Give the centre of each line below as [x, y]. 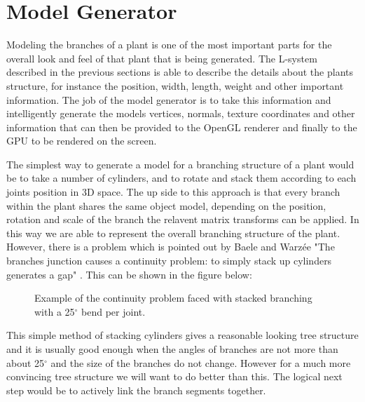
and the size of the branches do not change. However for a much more [201, 362]
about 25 [26, 362]
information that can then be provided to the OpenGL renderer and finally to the [182, 127]
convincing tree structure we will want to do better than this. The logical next [174, 376]
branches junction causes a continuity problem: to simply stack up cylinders [169, 261]
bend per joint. [113, 311]
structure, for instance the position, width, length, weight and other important [175, 85]
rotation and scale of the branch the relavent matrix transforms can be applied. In [183, 219]
